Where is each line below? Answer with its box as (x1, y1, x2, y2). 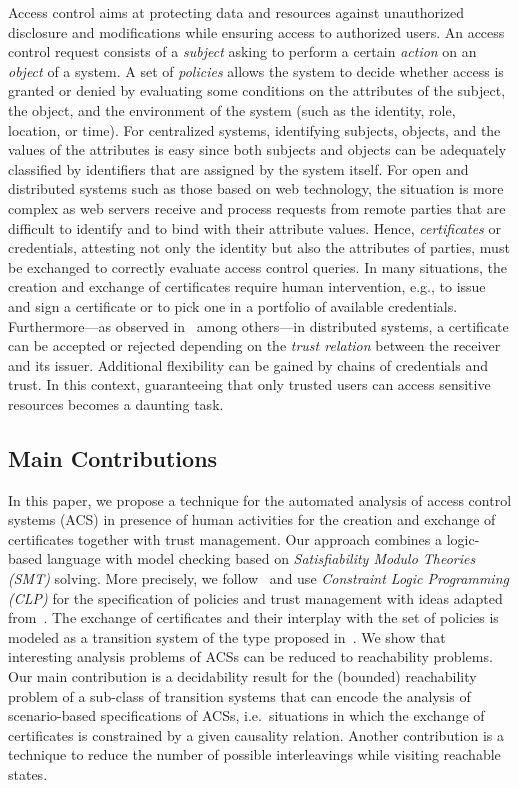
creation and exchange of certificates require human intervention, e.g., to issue (8, 276, 486, 297)
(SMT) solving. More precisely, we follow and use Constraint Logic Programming (8, 568, 509, 589)
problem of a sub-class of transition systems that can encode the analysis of (8, 685, 471, 706)
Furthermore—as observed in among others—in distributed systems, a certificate (8, 315, 509, 336)
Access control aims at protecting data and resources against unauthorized (8, 2, 465, 22)
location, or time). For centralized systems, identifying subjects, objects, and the (8, 119, 501, 140)
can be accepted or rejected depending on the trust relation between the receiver (8, 335, 501, 356)
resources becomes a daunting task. (8, 393, 224, 414)
